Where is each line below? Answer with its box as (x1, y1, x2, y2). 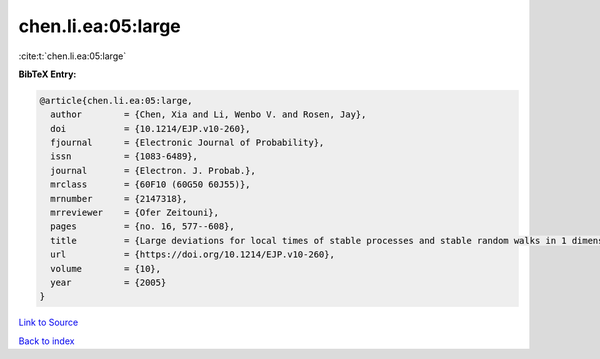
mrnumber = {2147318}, (50, 193, 188, 204)
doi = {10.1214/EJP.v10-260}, (50, 123, 251, 134)
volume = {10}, (50, 263, 162, 274)
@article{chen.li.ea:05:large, (39, 95, 194, 106)
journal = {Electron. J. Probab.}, (50, 165, 257, 176)
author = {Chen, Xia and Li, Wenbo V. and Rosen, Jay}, (50, 109, 367, 120)
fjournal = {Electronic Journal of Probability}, (50, 137, 325, 149)
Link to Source (18, 316, 79, 329)
